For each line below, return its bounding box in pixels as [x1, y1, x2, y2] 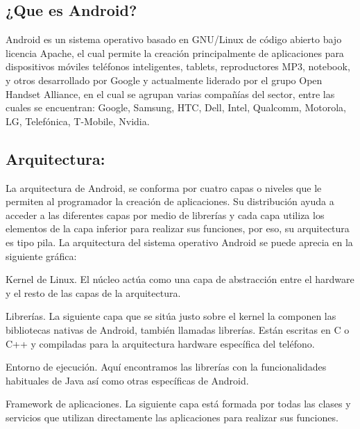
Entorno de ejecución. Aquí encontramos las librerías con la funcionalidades [6, 359, 327, 374]
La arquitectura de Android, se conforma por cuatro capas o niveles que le [6, 180, 322, 195]
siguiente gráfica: [6, 248, 77, 263]
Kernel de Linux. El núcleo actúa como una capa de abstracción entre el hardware [6, 272, 354, 286]
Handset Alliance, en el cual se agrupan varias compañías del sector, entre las [6, 86, 335, 101]
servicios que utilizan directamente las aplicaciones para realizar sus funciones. [6, 410, 338, 424]
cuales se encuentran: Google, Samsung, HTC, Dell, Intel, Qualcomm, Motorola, [6, 100, 346, 115]
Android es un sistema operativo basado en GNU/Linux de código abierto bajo [6, 32, 342, 47]
